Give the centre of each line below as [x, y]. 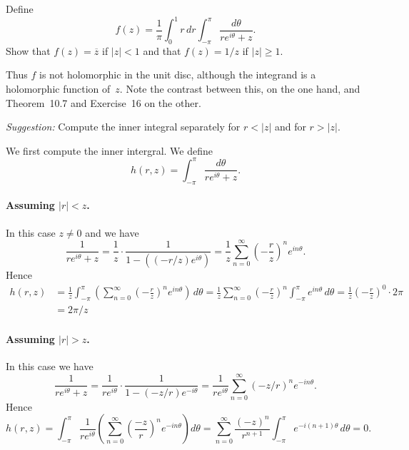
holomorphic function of [58, 89]
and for [290, 127]
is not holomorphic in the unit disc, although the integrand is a [178, 75]
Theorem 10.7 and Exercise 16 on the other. [103, 102]
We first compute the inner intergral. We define [109, 150]
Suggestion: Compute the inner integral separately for [123, 127]
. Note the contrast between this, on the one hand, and [240, 89]
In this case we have [50, 366]
